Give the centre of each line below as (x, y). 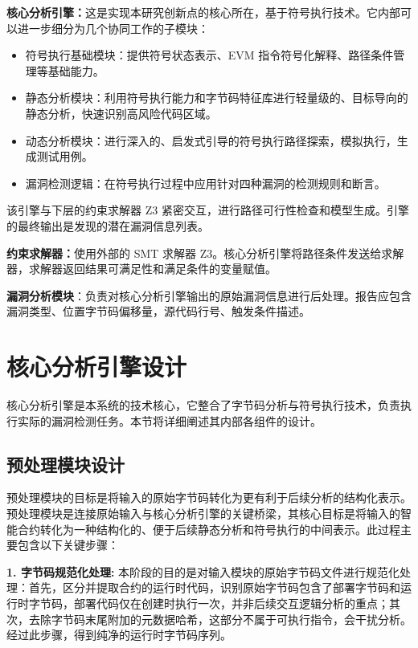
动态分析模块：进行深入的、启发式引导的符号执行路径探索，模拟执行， (211, 140)
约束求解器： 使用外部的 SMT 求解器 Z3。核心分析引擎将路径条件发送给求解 (205, 253)
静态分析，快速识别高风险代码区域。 (121, 113)
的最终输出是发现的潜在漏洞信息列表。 (108, 225)
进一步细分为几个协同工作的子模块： (113, 28)
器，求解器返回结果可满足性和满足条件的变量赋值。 (141, 269)
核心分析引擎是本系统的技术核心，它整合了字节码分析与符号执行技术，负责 (203, 405)
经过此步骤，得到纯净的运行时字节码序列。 (119, 635)
